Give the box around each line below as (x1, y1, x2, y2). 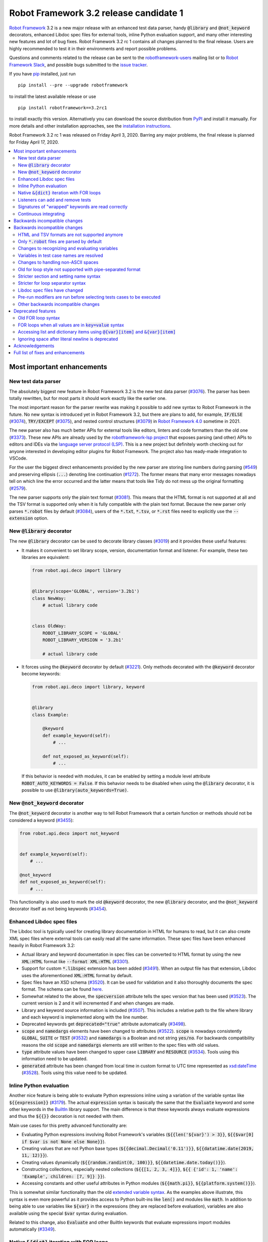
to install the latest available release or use (9, 93, 96, 99)
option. (34, 515, 49, 521)
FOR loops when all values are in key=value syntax (18, 322, 124, 328)
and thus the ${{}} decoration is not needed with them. (9, 1113, 124, 1119)
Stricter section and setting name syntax (18, 273, 101, 279)
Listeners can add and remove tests (18, 197, 91, 203)
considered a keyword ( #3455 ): (9, 817, 74, 823)
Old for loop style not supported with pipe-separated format (18, 266, 141, 272)
